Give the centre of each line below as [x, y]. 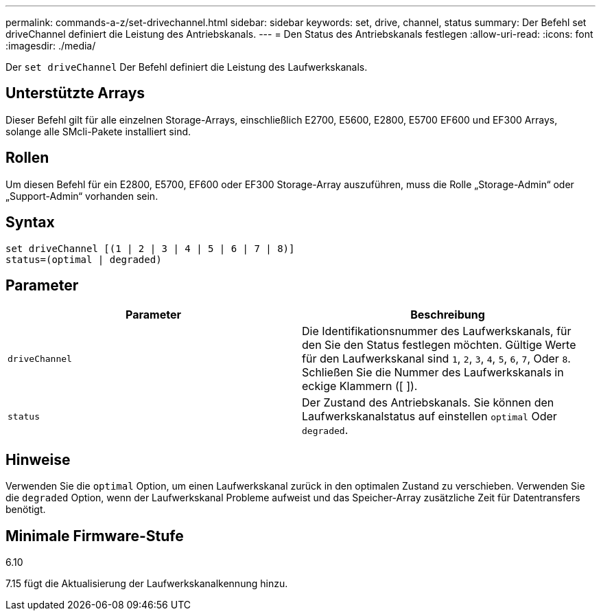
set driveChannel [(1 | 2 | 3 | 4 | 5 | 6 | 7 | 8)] [150, 248]
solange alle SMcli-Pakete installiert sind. [98, 131]
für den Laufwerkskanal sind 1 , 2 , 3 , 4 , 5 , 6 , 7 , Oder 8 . [436, 359]
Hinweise [38, 459]
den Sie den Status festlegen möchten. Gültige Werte [439, 345]
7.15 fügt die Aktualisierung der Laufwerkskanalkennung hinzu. [147, 584]
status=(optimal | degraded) [84, 259]
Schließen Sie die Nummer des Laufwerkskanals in [433, 373]
